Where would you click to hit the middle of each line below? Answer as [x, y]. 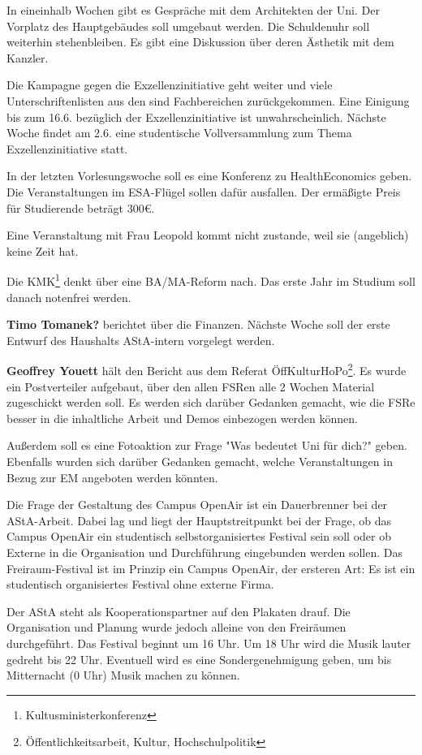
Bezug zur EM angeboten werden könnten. [112, 477]
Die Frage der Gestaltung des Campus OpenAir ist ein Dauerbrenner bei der [197, 505]
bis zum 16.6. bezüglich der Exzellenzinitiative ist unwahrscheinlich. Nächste [196, 116]
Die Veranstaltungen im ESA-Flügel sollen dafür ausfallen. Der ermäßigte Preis [204, 191]
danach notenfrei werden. [69, 297]
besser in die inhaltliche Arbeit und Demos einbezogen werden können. [182, 418]
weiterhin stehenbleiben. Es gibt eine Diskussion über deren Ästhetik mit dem [200, 42]
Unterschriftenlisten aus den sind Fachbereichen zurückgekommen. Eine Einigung [208, 100]
